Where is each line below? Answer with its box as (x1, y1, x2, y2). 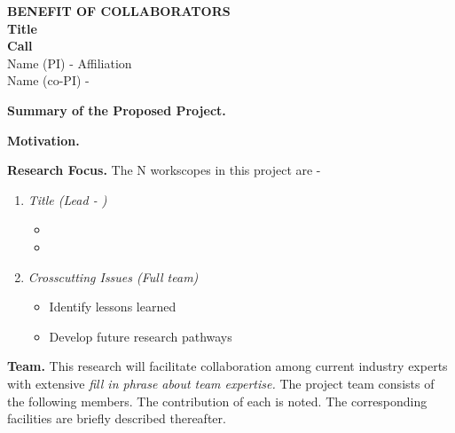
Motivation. (7, 130, 80, 149)
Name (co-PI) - (7, 71, 90, 90)
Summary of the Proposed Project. (7, 100, 226, 119)
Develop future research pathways (49, 327, 232, 345)
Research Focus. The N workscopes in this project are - (7, 161, 321, 179)
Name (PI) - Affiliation (7, 53, 132, 72)
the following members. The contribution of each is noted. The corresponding (7, 391, 428, 410)
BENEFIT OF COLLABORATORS (7, 2, 231, 20)
